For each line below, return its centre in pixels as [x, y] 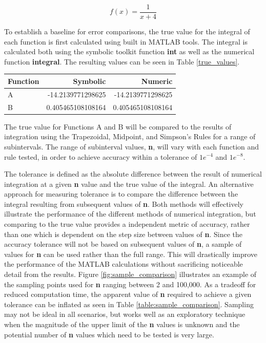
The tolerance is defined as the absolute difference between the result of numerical [133, 174]
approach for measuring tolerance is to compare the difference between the [121, 194]
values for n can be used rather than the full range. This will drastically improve [131, 254]
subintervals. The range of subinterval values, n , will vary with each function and [132, 146]
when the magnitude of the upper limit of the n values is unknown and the [122, 324]
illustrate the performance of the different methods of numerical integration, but [130, 214]
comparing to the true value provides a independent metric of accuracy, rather [127, 224]
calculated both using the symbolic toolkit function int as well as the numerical [129, 51]
